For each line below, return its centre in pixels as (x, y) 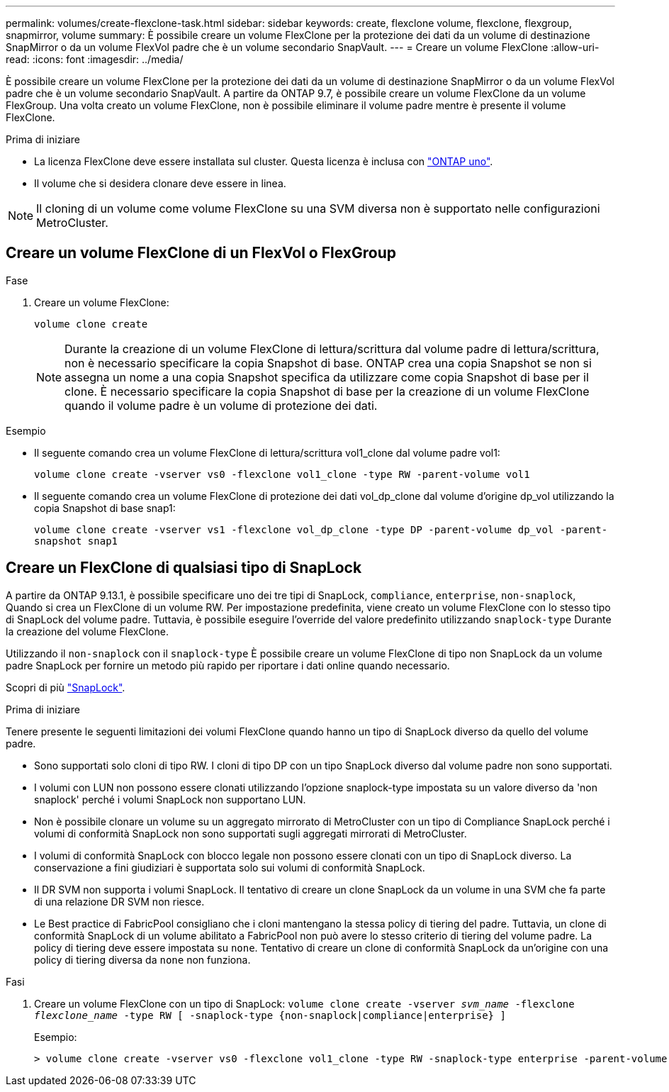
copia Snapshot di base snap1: (105, 508)
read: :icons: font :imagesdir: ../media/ (95, 59)
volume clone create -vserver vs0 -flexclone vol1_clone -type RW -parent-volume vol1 (282, 474)
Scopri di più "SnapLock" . (66, 687)
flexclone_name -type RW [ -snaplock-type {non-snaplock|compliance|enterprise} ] (270, 1015)
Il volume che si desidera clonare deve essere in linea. (160, 183)
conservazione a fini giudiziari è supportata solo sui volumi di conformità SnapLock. (230, 867)
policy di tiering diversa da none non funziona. (142, 959)
